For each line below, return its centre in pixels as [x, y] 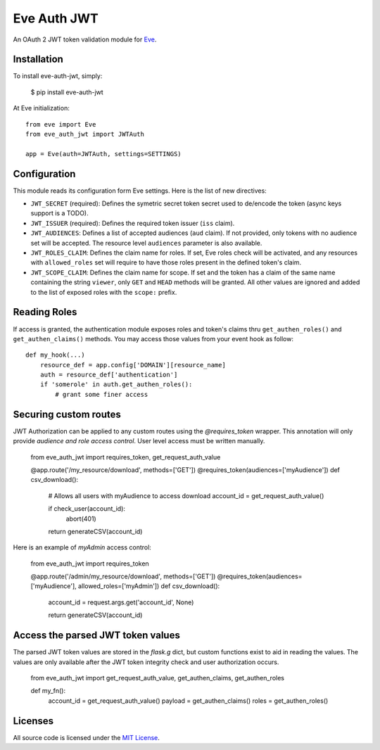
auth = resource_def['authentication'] [109, 375]
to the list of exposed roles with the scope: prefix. [104, 292]
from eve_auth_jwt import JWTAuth [85, 134]
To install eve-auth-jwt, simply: [58, 76]
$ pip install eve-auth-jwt [67, 92]
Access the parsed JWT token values [97, 636]
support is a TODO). [60, 213]
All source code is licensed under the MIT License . [86, 737]
